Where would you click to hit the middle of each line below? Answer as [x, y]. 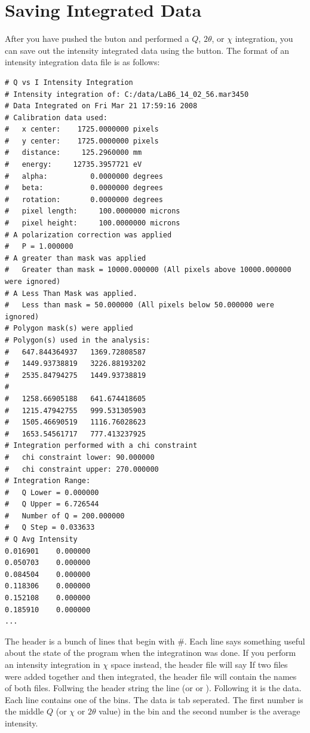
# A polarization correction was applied [88, 235]
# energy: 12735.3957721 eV [73, 165]
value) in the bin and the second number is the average [199, 711]
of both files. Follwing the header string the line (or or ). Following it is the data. [153, 688]
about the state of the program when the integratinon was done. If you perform [151, 653]
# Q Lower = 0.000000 [52, 492]
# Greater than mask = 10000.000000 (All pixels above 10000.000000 [148, 270]
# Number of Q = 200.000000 [65, 516]
